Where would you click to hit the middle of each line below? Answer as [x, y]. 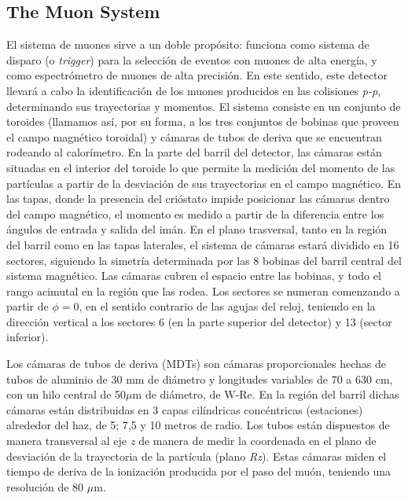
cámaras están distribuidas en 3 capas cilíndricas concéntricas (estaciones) [185, 409]
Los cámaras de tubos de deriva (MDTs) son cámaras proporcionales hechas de [196, 364]
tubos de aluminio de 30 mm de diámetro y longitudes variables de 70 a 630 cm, [200, 379]
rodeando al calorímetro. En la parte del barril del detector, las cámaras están [194, 152]
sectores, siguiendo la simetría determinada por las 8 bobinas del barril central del [204, 260]
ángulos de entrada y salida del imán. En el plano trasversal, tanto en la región [197, 229]
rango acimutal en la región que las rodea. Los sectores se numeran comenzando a [203, 290]
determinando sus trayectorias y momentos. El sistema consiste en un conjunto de [204, 106]
